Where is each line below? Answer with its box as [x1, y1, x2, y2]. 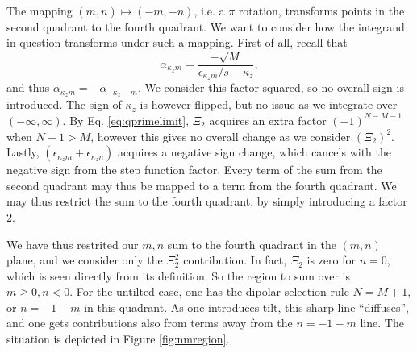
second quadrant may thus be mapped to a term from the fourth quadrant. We [6, 176, 397, 193]
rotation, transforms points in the [238, 2, 405, 19]
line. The [360, 314, 404, 331]
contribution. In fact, [183, 251, 287, 268]
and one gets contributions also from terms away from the [6, 314, 293, 331]
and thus [6, 79, 50, 96]
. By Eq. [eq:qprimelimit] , [62, 111, 190, 128]
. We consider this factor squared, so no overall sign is [137, 79, 404, 96]
